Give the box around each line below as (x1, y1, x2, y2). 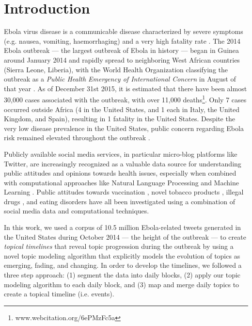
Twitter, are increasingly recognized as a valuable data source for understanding (4, 158, 241, 168)
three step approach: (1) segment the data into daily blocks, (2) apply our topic (4, 270, 241, 280)
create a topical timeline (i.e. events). (4, 289, 114, 299)
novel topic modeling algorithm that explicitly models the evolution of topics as (4, 250, 240, 261)
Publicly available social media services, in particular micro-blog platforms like (4, 148, 237, 159)
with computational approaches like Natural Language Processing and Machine (4, 177, 239, 187)
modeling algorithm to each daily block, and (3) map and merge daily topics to (4, 279, 239, 289)
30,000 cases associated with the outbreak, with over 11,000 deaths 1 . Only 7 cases (4, 93, 247, 104)
